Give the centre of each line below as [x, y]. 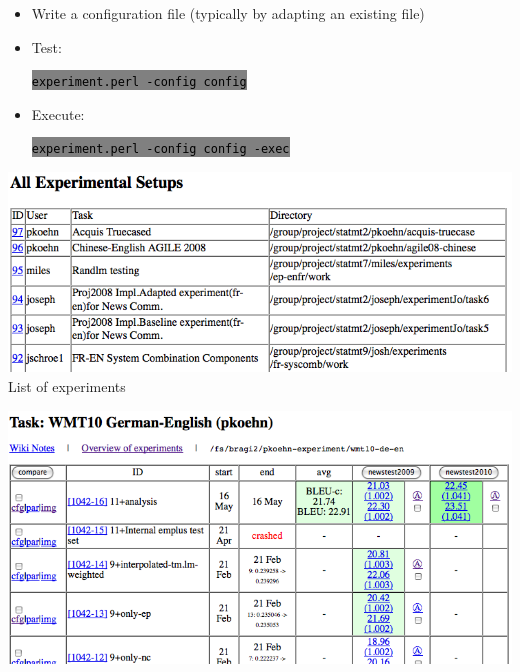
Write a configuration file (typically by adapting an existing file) [228, 13]
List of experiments [67, 385]
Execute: [58, 113]
